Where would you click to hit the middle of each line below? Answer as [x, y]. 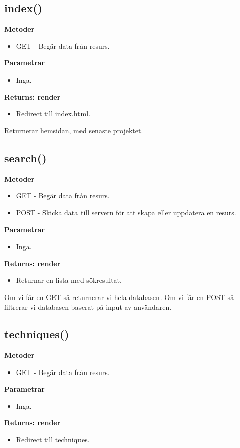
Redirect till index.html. [53, 114]
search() [25, 157]
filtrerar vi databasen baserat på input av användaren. [88, 307]
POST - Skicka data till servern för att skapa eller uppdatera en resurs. [126, 212]
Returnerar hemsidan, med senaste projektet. [74, 130]
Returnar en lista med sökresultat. [69, 280]
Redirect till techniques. [53, 440]
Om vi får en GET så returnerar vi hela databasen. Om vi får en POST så [119, 297]
